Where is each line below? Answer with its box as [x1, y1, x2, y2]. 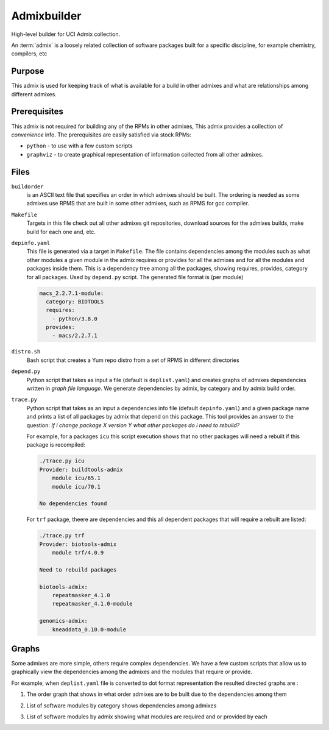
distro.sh [11, 348, 41, 355]
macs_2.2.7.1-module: [39, 289, 104, 297]
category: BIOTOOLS [46, 298, 104, 305]
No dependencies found [39, 500, 107, 507]
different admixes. [11, 90, 57, 97]
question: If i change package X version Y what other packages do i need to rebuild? [26, 421, 240, 429]
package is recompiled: [26, 441, 85, 448]
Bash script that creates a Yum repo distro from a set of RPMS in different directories [26, 356, 240, 364]
